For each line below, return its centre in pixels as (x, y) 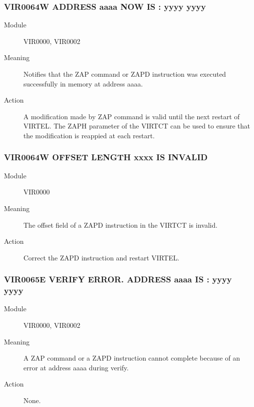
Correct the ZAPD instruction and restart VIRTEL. (102, 257)
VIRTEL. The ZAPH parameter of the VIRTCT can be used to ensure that (137, 126)
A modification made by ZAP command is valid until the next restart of (132, 116)
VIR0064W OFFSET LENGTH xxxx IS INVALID (106, 157)
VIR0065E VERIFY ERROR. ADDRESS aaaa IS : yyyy (118, 279)
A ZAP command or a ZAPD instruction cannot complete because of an (132, 358)
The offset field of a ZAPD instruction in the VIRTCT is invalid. (121, 225)
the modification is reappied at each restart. (89, 135)
